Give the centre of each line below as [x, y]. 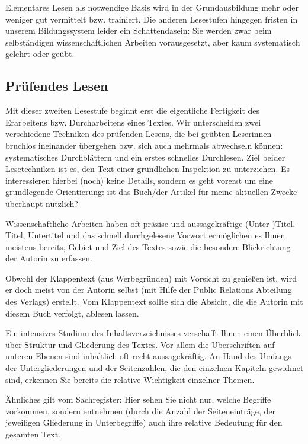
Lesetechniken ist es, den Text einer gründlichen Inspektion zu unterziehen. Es [147, 169]
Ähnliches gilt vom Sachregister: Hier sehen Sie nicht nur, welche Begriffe [138, 399]
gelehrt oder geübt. [40, 54]
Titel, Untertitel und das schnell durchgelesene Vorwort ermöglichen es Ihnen [145, 235]
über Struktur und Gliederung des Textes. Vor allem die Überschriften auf [140, 344]
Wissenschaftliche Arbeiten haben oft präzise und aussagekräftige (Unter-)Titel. [150, 223]
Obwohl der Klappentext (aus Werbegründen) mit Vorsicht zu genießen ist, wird [151, 278]
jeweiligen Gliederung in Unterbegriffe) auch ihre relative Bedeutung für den [144, 422]
